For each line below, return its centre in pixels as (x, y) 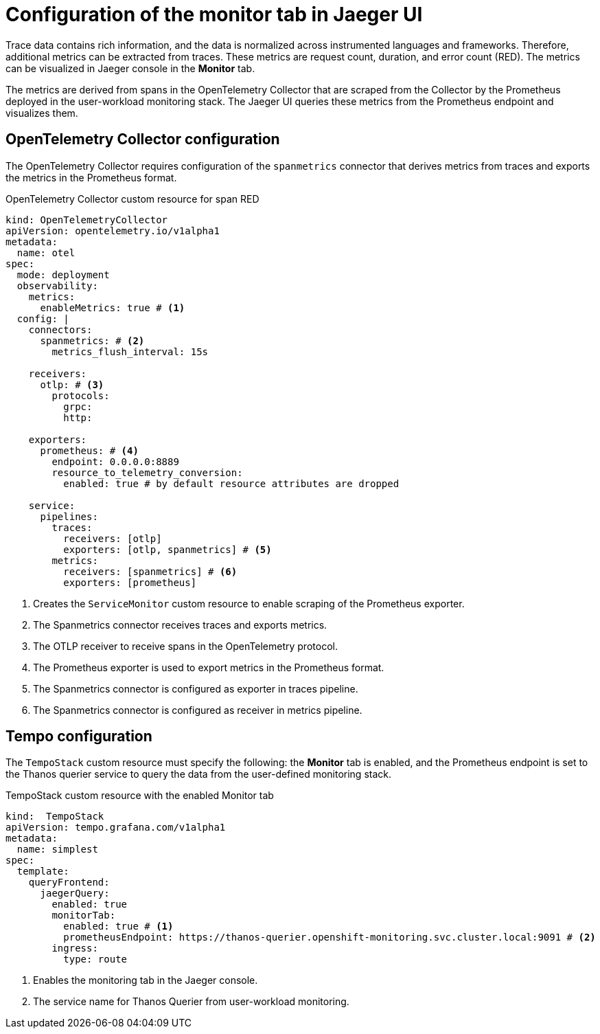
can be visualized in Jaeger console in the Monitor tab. (130, 68)
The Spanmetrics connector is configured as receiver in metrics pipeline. (198, 710)
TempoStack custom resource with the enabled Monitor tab (140, 796)
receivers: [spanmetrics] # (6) (150, 571)
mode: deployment (63, 274)
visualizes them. (42, 113)
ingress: (75, 948)
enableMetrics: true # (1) (113, 307)
